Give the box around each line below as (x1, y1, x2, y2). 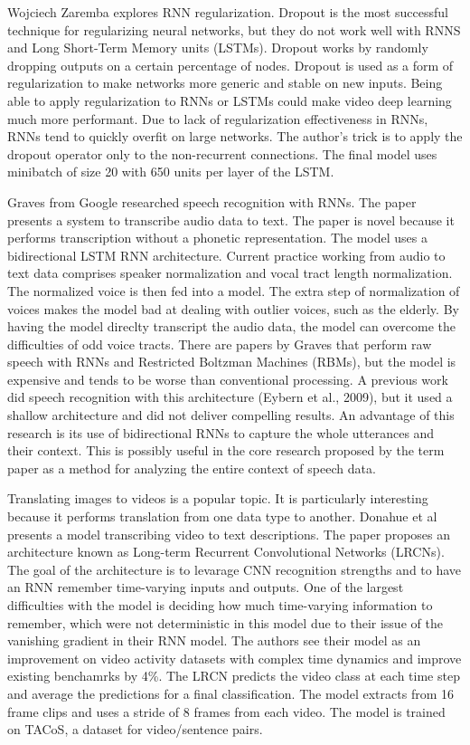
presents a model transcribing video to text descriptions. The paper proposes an (7, 524, 450, 543)
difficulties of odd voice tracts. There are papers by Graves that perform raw (7, 334, 432, 353)
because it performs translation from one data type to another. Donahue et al (7, 507, 437, 526)
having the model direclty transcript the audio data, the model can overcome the (7, 317, 456, 336)
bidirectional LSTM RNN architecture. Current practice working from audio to (7, 245, 446, 264)
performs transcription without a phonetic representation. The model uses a (7, 228, 428, 247)
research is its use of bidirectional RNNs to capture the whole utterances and (7, 423, 435, 442)
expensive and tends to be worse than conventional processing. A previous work (7, 369, 448, 388)
